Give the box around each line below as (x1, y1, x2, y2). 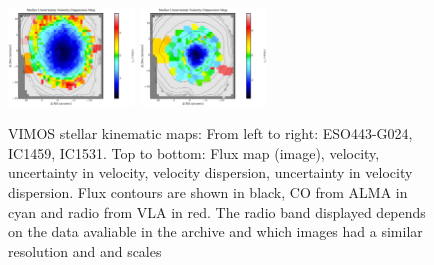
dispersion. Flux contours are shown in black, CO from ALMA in (8, 182, 408, 202)
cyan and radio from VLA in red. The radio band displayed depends (8, 201, 426, 222)
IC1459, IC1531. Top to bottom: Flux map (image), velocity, (8, 142, 380, 163)
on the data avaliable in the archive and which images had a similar (8, 221, 423, 242)
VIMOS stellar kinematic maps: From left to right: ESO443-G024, (8, 123, 413, 144)
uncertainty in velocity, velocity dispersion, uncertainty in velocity (8, 162, 413, 183)
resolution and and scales (8, 240, 162, 261)
